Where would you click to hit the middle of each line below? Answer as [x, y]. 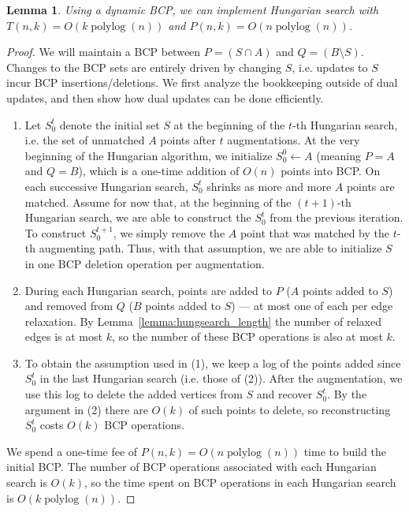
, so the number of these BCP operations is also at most [247, 336]
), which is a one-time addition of [159, 171]
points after [188, 140]
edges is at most [63, 336]
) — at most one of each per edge [312, 306]
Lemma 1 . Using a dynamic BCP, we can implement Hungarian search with [193, 9]
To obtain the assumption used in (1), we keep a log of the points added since [213, 363]
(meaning [338, 155]
